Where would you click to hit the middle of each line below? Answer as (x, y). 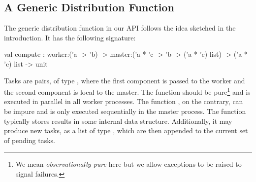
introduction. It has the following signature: (70, 37)
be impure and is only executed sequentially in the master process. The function (125, 111)
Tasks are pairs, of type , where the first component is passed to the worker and (125, 80)
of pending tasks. (30, 140)
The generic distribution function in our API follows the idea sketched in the (120, 28)
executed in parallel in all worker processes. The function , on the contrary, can (124, 101)
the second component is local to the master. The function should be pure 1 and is (127, 91)
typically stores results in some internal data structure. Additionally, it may (118, 121)
